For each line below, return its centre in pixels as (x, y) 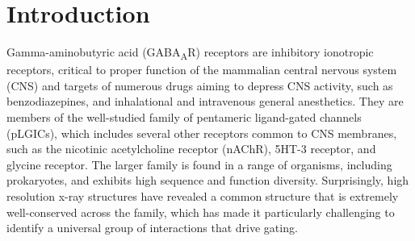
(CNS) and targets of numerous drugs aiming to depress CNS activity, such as (200, 85)
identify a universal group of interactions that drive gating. (152, 228)
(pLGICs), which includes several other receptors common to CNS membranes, (202, 133)
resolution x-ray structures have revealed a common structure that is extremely (203, 196)
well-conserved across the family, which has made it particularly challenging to (201, 212)
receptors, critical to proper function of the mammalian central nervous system (202, 70)
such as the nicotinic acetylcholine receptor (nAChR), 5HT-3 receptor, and (191, 149)
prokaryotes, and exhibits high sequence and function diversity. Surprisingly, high (208, 180)
